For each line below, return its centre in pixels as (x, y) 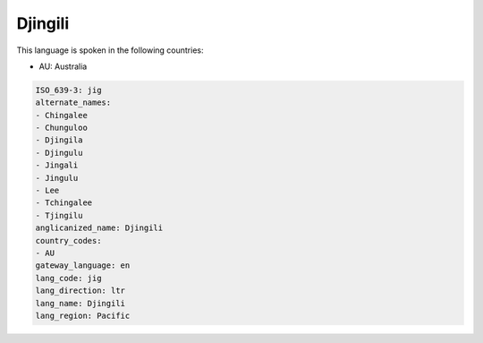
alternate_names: (73, 103)
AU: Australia (63, 66)
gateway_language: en (83, 266)
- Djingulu (59, 153)
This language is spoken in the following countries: (110, 50)
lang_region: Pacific (83, 315)
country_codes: (68, 240)
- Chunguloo (62, 128)
